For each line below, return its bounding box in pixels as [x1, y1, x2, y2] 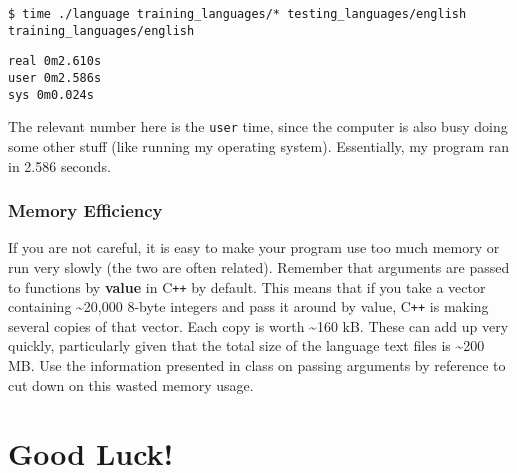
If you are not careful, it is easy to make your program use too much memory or [8, 237, 500, 258]
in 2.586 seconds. [8, 155, 111, 176]
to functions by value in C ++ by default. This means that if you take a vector [8, 276, 486, 297]
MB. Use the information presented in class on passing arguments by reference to [8, 355, 506, 376]
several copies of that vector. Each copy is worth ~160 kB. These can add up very [8, 315, 509, 336]
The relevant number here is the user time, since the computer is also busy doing [8, 116, 508, 137]
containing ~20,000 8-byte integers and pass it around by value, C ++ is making [8, 296, 489, 317]
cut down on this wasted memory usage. [8, 374, 254, 395]
